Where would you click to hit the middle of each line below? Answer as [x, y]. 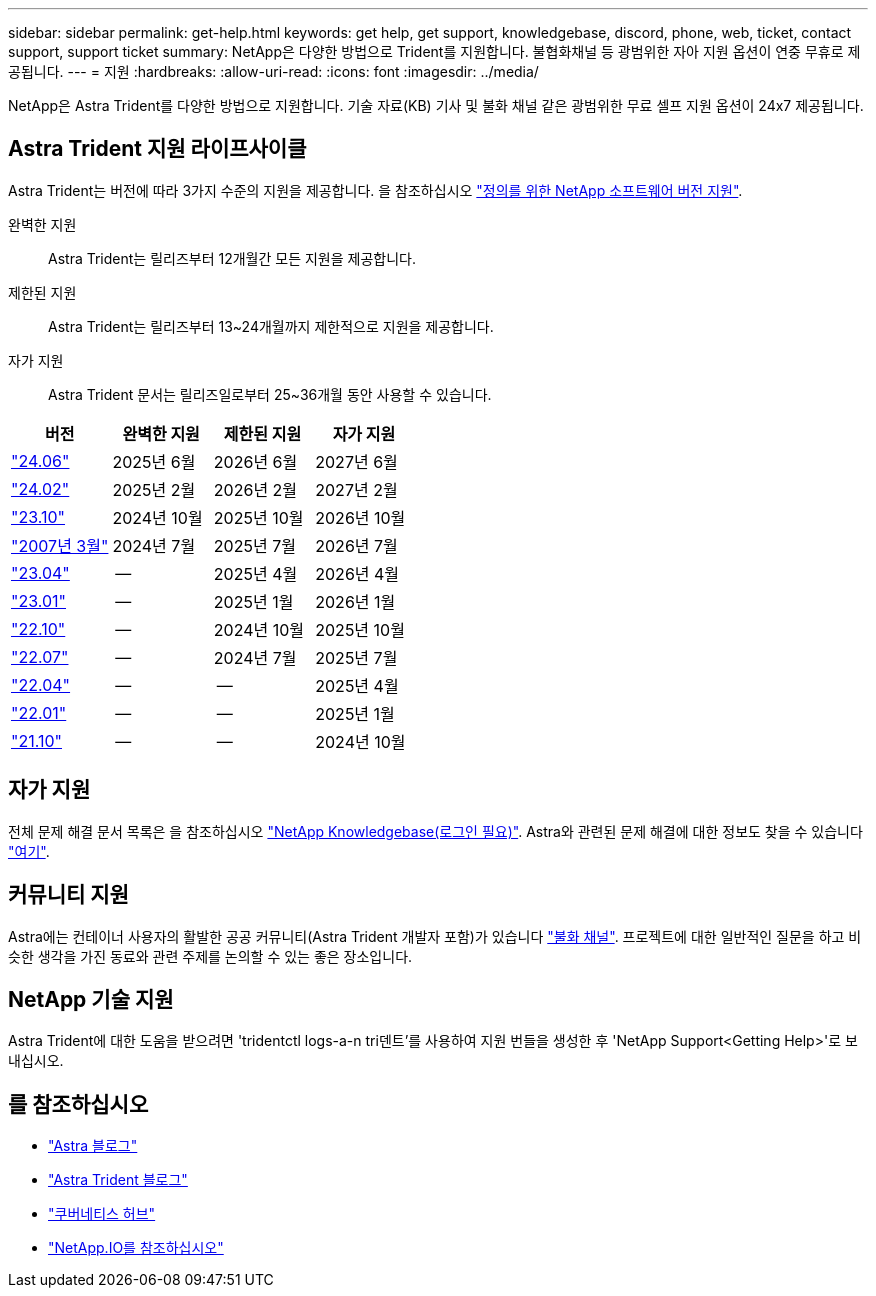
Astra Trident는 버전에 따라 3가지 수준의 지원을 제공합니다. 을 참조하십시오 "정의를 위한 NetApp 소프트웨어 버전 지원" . [375, 190]
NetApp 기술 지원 [91, 999]
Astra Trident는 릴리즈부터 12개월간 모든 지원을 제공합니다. [232, 258]
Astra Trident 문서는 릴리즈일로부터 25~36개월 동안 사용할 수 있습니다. [270, 394]
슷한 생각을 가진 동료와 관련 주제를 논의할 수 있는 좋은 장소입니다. [210, 956]
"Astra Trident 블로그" [118, 1180]
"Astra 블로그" [93, 1146]
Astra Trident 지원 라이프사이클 [157, 149]
